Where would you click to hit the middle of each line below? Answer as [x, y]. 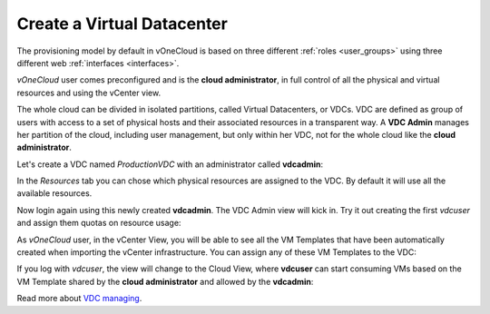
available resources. [54, 193]
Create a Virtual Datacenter [122, 24]
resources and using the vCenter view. [89, 93]
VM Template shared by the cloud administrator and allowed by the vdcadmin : [165, 281]
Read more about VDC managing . [79, 299]
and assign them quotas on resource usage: [99, 223]
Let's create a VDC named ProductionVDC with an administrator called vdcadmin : [170, 164]
